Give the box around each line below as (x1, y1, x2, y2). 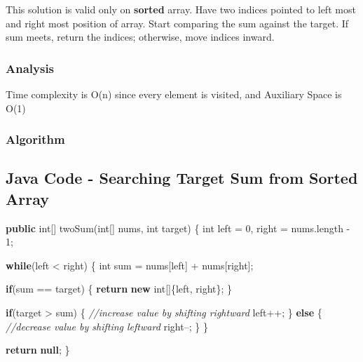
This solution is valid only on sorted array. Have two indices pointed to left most (6, 2, 356, 16)
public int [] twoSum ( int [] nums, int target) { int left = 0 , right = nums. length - (6, 220, 350, 235)
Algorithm (6, 130, 65, 148)
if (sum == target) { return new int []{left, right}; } (6, 281, 233, 296)
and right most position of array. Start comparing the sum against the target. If (6, 15, 349, 30)
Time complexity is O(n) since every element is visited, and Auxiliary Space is (6, 87, 342, 101)
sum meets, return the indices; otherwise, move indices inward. (6, 29, 275, 44)
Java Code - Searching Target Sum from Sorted (6, 167, 358, 189)
